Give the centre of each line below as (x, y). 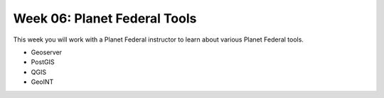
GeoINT (42, 82)
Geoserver (47, 52)
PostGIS (43, 62)
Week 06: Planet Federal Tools (105, 18)
